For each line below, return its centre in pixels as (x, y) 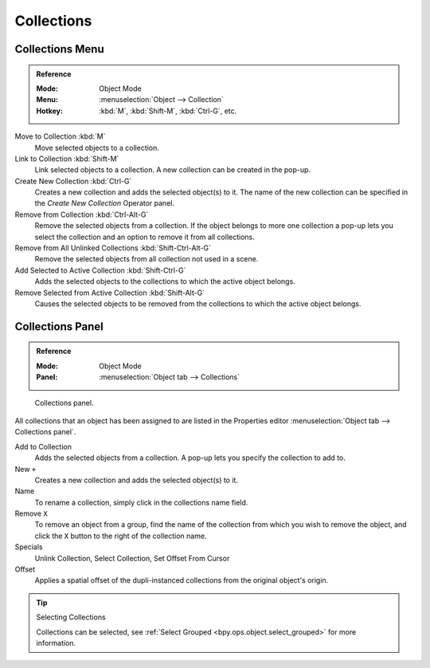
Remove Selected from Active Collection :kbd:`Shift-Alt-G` (110, 293)
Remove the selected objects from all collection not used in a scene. (147, 259)
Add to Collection (43, 446)
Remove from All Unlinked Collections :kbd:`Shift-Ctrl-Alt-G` (113, 248)
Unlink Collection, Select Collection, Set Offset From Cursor (132, 558)
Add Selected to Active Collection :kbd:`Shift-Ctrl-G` (100, 270)
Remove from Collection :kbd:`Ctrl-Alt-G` (82, 214)
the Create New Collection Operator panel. (105, 203)
